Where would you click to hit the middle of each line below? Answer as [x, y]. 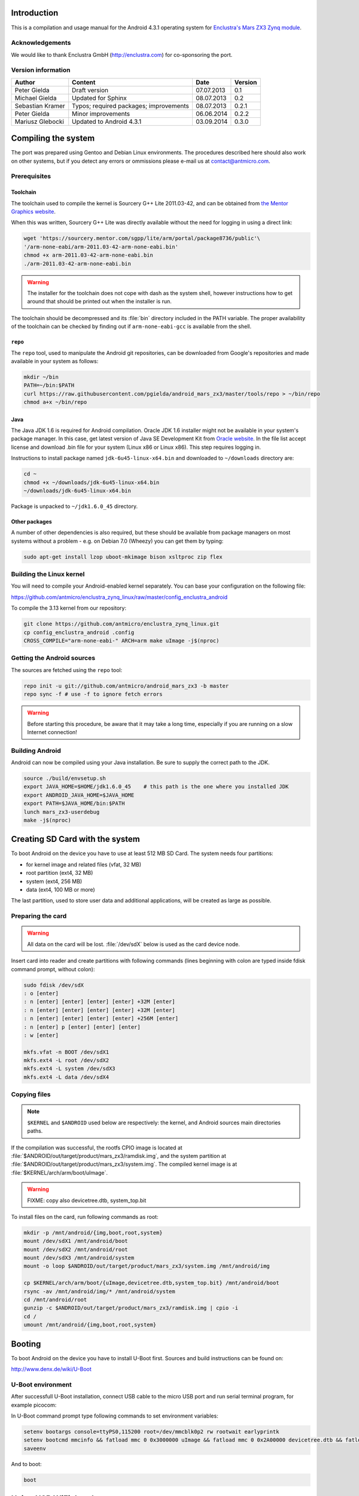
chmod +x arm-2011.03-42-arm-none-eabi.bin [89, 255]
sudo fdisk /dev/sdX [54, 985]
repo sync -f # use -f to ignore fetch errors [93, 694]
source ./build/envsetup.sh [65, 779]
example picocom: [34, 1405]
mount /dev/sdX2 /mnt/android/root [76, 1249]
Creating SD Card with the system [75, 839]
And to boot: [26, 1464]
